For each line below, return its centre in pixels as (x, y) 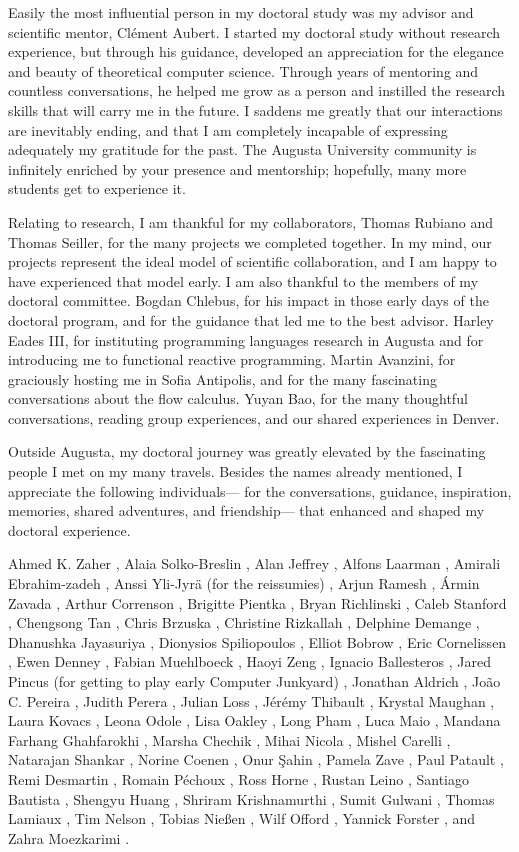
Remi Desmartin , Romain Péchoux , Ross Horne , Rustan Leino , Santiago (238, 778)
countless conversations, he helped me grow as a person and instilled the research (256, 90)
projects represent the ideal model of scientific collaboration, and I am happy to (252, 261)
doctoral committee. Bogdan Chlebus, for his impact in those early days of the (248, 300)
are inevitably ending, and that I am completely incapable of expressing (228, 129)
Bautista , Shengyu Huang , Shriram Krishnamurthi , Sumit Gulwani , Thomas (251, 798)
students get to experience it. (97, 188)
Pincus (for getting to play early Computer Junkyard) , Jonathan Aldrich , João (254, 681)
